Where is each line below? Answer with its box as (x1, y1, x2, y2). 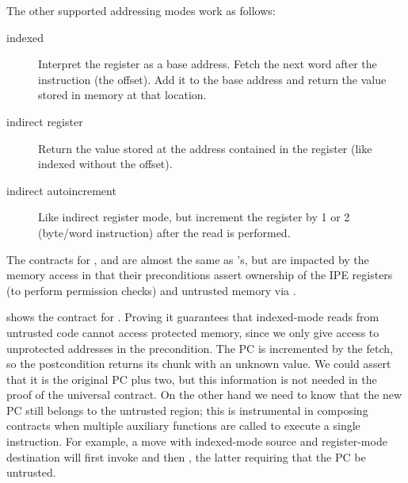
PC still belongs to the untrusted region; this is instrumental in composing (6, 401, 368, 418)
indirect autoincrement (6, 182, 116, 198)
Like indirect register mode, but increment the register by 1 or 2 (38, 209, 350, 225)
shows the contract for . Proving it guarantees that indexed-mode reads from (6, 309, 379, 325)
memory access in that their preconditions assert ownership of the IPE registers (6, 266, 393, 283)
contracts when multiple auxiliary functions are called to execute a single (6, 417, 360, 434)
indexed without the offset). (38, 155, 173, 172)
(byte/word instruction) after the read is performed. (38, 224, 291, 240)
